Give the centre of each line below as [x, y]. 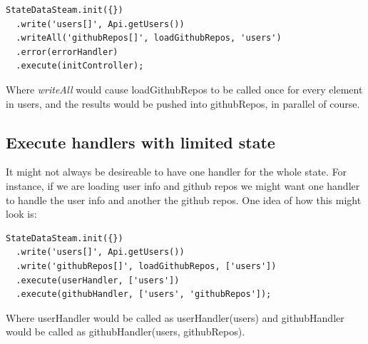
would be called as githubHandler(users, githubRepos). [126, 332]
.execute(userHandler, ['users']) [98, 280]
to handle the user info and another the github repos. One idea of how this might [184, 199]
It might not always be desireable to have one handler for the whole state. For [177, 172]
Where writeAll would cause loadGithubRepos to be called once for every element [184, 89]
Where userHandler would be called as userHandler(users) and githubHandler [175, 317]
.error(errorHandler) [67, 52]
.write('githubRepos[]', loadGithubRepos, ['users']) [146, 266]
